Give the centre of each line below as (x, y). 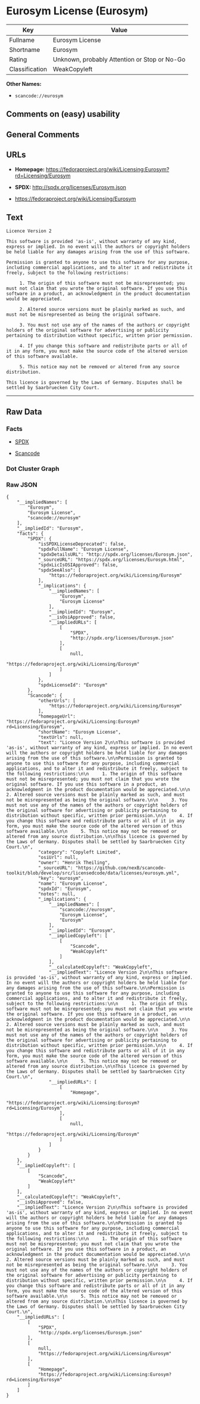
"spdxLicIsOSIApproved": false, (78, 565)
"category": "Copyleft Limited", (79, 852)
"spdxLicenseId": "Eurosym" (73, 685)
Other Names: (24, 84)
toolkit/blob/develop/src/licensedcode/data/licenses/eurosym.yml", (93, 873)
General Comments (43, 135)
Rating (18, 59)
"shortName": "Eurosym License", (79, 732)
